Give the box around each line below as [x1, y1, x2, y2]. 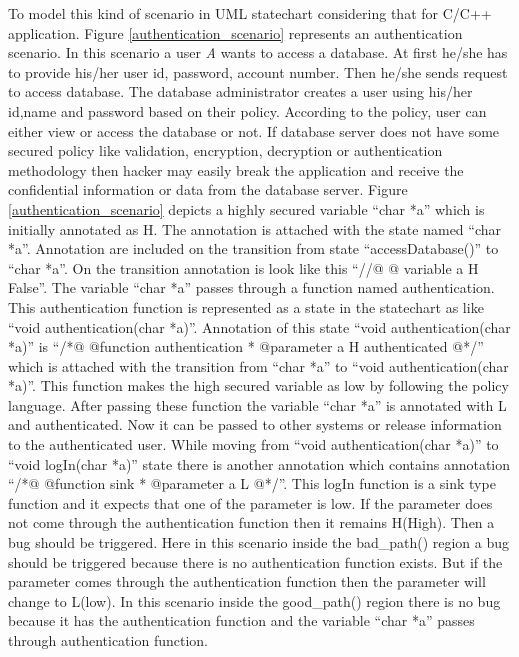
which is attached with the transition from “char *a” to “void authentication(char [8, 355, 509, 376]
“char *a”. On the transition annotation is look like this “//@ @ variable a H [8, 257, 479, 278]
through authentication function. [8, 630, 208, 650]
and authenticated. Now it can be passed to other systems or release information [8, 414, 502, 435]
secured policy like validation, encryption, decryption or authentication [8, 140, 443, 161]
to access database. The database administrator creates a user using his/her [8, 81, 473, 102]
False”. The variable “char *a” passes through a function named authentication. [8, 277, 495, 298]
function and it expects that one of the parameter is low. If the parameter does [8, 492, 493, 513]
